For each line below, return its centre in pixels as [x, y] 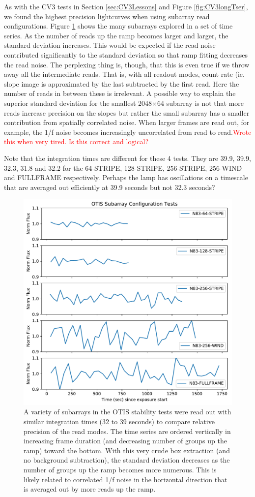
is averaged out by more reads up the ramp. [90, 489]
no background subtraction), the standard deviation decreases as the [127, 460]
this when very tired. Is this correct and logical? [76, 141]
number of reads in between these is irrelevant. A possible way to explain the [120, 93]
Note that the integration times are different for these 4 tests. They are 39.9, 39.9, [127, 158]
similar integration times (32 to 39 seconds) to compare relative [119, 421]
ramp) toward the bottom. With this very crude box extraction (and [127, 450]
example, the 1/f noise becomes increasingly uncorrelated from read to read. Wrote [128, 132]
